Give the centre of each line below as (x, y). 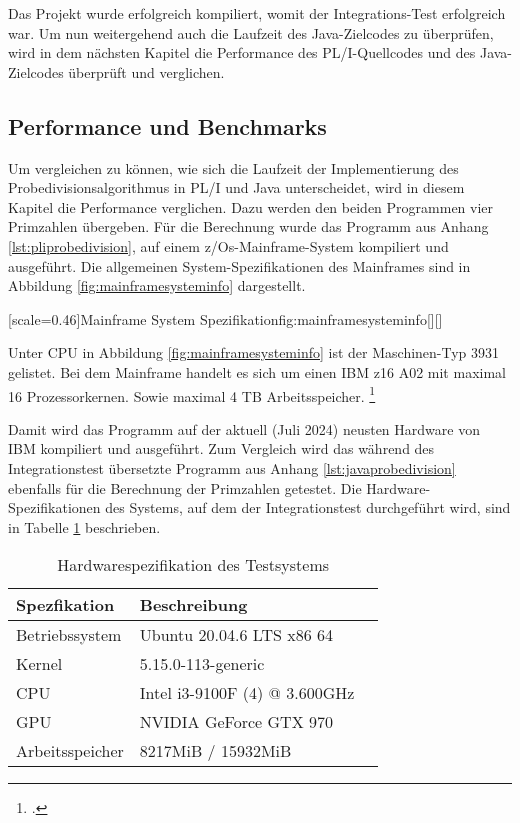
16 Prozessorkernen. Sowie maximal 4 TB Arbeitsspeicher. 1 (192, 394)
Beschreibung (193, 605)
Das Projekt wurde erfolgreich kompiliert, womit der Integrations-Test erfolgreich (257, 13)
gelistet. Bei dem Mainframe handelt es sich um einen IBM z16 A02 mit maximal (257, 371)
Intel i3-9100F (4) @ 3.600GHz (247, 693)
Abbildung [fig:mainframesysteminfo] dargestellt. (157, 285)
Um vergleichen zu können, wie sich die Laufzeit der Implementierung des (233, 167)
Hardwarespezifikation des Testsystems (193, 565)
